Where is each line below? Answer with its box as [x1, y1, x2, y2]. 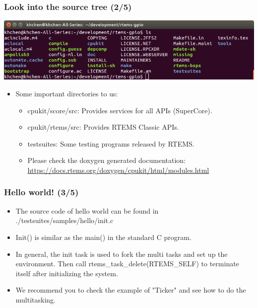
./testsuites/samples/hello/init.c [15, 215, 114, 226]
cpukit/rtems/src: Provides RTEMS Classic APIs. [27, 122, 179, 132]
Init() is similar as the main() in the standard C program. [15, 231, 192, 242]
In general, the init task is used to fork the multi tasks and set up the [15, 248, 228, 259]
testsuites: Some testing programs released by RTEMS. [27, 138, 194, 149]
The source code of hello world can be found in [15, 205, 159, 216]
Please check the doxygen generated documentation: [27, 155, 186, 165]
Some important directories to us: [15, 88, 118, 98]
